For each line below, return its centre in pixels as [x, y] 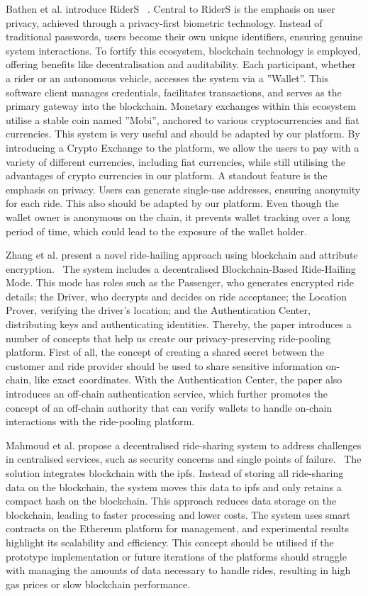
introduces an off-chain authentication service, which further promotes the [167, 394]
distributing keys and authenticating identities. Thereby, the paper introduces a [179, 324]
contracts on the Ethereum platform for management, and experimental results [178, 528]
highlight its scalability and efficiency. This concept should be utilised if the [170, 542]
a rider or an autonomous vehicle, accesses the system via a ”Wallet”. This [167, 78]
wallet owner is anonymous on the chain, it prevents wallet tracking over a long [178, 217]
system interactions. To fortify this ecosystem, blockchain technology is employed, [183, 50]
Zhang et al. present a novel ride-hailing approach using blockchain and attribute [182, 255]
